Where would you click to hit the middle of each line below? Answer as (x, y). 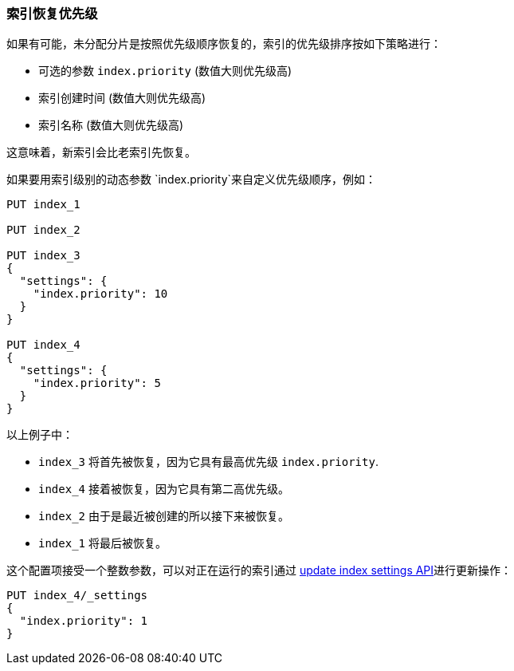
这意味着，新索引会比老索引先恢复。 (101, 152)
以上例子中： (40, 435)
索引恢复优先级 (52, 14)
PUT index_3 (43, 256)
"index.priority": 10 (100, 294)
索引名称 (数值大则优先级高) (111, 125)
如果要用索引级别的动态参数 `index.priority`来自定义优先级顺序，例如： (192, 180)
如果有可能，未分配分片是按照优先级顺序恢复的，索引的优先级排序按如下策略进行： (224, 44)
